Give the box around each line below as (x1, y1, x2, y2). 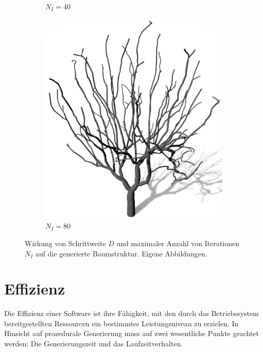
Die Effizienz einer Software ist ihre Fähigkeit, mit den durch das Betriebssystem (4, 308, 259, 319)
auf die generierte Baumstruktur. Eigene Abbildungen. (36, 248, 207, 258)
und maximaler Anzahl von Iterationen (116, 237, 240, 248)
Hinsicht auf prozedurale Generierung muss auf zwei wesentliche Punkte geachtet (4, 328, 259, 339)
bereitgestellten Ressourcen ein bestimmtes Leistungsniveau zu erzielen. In (4, 318, 239, 328)
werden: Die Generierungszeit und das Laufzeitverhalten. (4, 338, 183, 349)
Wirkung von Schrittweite (25, 237, 106, 248)
